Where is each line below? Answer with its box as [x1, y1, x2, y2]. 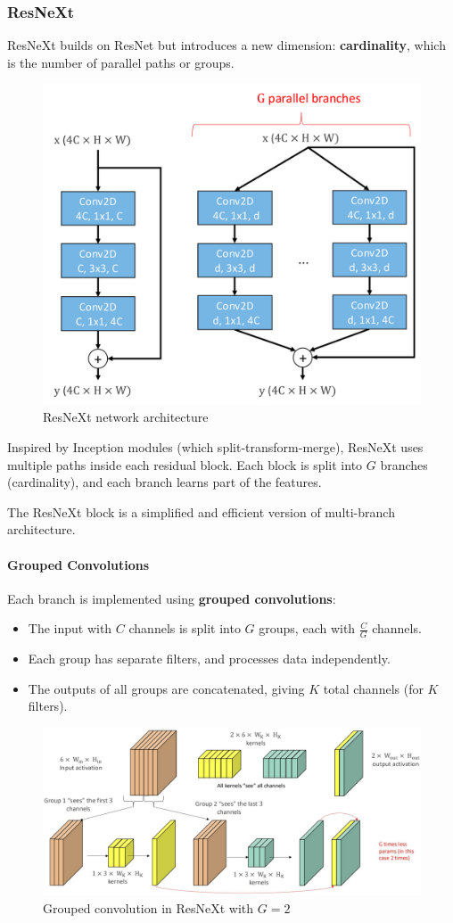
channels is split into [128, 619, 241, 638]
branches [380, 455, 428, 474]
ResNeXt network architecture [43, 408, 209, 426]
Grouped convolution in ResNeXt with [43, 898, 254, 917]
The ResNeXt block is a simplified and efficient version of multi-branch [7, 502, 395, 521]
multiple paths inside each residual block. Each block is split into [7, 455, 363, 474]
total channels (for [323, 679, 424, 697]
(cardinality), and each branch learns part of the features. [7, 473, 322, 491]
